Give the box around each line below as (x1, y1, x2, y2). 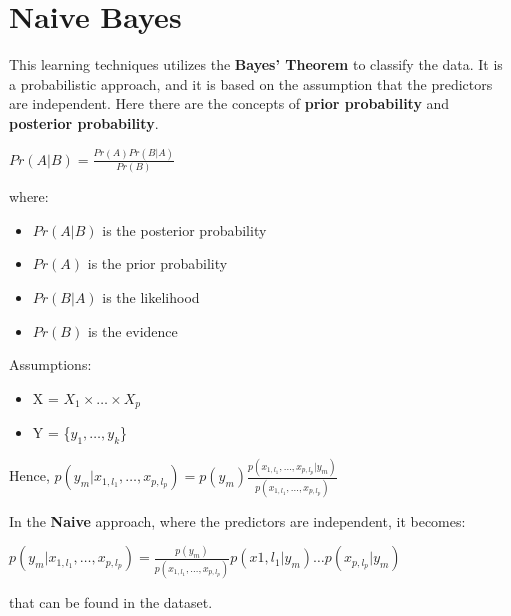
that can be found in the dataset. (9, 591, 213, 612)
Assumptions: (9, 354, 92, 375)
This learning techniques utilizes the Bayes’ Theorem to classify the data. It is (9, 54, 503, 75)
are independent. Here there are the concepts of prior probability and (9, 93, 450, 114)
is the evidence (87, 320, 178, 341)
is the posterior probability (102, 219, 267, 240)
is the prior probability (87, 253, 228, 274)
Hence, (9, 465, 50, 486)
